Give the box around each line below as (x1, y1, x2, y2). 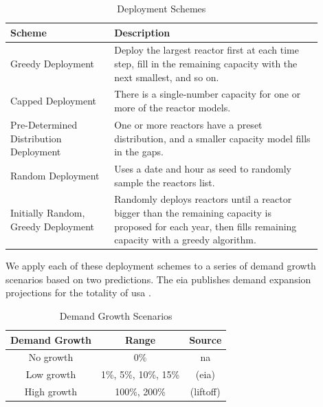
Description (114, 25, 170, 39)
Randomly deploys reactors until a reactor (114, 192, 292, 206)
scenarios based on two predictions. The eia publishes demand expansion (5, 272, 311, 286)
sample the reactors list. (114, 175, 215, 189)
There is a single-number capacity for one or (114, 87, 301, 101)
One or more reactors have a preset (114, 117, 263, 131)
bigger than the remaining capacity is (114, 205, 272, 219)
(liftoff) (190, 384, 221, 399)
